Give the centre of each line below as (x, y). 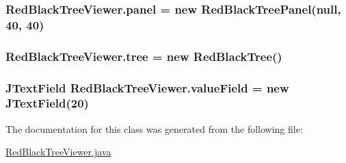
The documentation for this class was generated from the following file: (154, 128)
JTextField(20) (47, 103)
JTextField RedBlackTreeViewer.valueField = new (147, 87)
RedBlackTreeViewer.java (58, 152)
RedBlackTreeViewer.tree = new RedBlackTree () (144, 56)
